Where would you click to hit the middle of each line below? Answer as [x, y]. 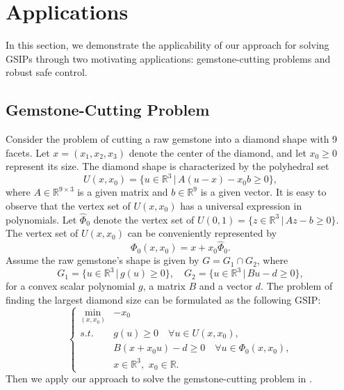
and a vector [226, 286]
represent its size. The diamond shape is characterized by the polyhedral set [167, 166]
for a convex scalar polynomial [71, 286]
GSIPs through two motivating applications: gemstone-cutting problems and [168, 58]
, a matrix [164, 286]
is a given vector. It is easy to [263, 192]
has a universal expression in [241, 205]
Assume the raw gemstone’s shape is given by [103, 260]
